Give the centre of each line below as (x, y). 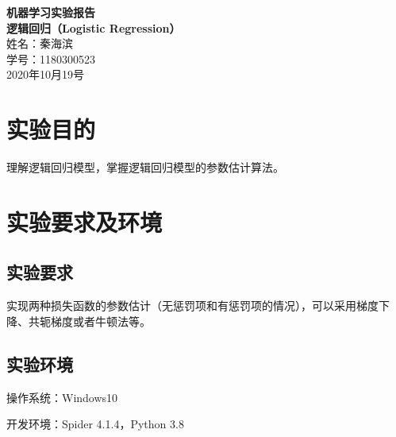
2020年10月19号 (45, 74)
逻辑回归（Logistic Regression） (94, 27)
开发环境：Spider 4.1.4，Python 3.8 (95, 424)
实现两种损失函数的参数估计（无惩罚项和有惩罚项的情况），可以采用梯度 (192, 306)
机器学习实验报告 (51, 12)
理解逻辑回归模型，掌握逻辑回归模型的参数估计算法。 (145, 167)
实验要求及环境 (85, 221)
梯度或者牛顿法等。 (100, 321)
